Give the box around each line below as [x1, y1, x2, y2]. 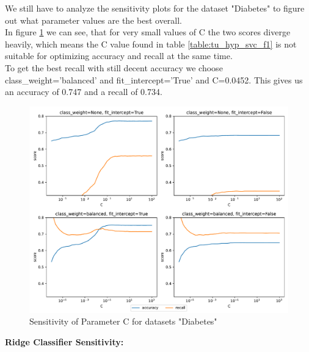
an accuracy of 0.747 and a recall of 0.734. [5, 85, 162, 98]
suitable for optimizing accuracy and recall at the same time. [5, 49, 233, 62]
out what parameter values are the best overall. [5, 13, 183, 26]
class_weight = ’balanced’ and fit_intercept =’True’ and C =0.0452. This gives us [5, 73, 303, 86]
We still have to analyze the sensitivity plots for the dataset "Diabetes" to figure [5, 2, 305, 14]
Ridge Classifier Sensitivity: [5, 336, 124, 348]
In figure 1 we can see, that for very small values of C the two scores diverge [5, 26, 291, 38]
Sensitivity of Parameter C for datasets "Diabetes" [29, 315, 217, 328]
